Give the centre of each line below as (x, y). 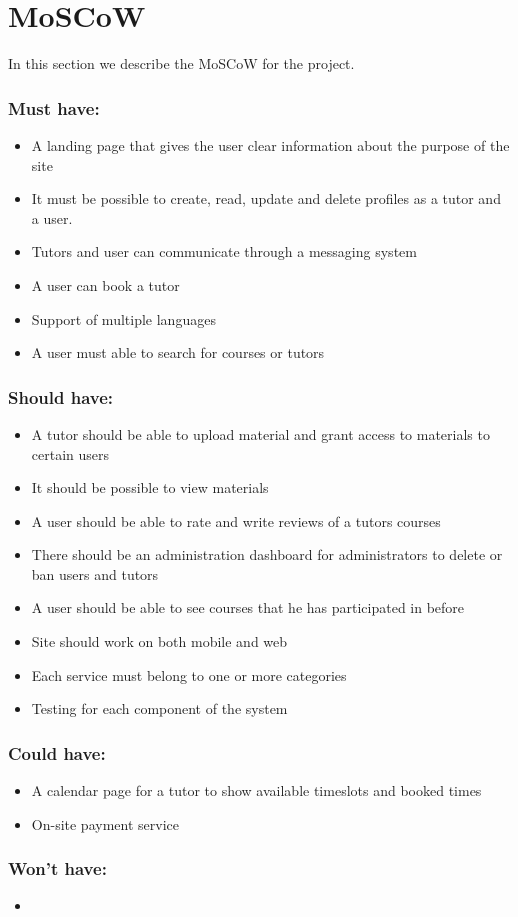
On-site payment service (105, 823)
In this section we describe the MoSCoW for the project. (181, 63)
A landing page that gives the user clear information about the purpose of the (270, 144)
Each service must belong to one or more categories (189, 674)
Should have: (61, 396)
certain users (70, 453)
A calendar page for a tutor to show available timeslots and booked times (256, 790)
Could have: (57, 752)
